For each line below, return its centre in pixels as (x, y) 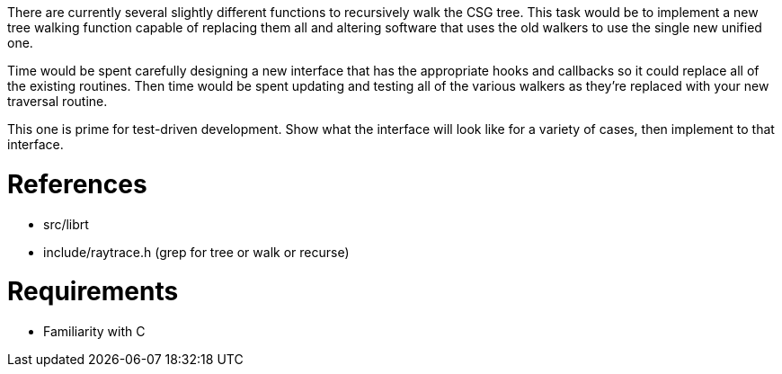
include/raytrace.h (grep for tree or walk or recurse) (196, 252)
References (77, 184)
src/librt (66, 224)
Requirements (93, 292)
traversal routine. (58, 101)
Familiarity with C (94, 331)
